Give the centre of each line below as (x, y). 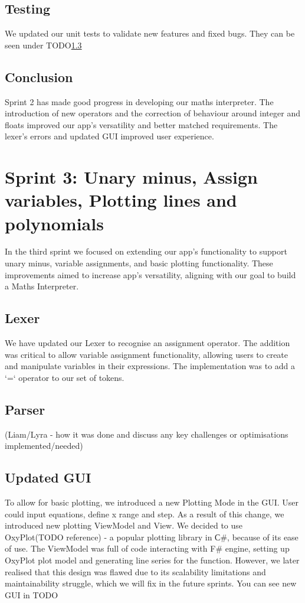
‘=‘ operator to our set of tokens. (65, 377)
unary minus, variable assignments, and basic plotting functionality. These (139, 263)
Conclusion (39, 76)
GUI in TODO (32, 594)
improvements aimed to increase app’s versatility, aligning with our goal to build (150, 274)
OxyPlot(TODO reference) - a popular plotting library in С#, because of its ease (152, 537)
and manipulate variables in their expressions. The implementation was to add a (150, 366)
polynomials (54, 223)
